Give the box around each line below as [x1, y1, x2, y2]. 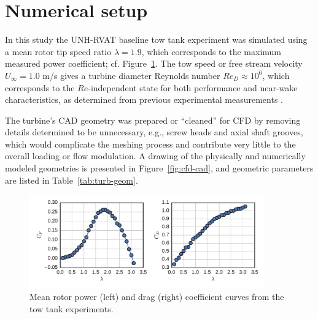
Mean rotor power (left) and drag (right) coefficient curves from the [29, 290, 284, 303]
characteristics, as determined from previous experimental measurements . [5, 93, 283, 106]
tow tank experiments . [29, 302, 114, 315]
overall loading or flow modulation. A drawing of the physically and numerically [5, 149, 306, 162]
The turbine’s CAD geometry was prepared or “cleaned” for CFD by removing [5, 113, 301, 126]
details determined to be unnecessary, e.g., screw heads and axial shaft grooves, [5, 126, 303, 138]
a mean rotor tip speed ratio [5, 45, 112, 58]
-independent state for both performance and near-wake [88, 81, 298, 94]
